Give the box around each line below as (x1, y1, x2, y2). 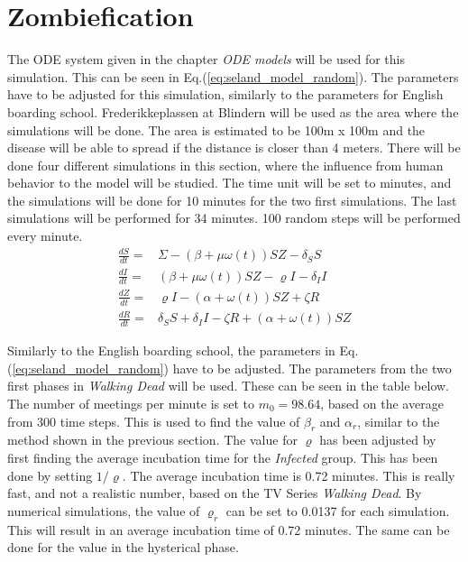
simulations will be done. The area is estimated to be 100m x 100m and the (7, 120, 426, 139)
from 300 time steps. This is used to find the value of (7, 411, 300, 430)
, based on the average (320, 393, 444, 412)
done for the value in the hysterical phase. (7, 538, 239, 557)
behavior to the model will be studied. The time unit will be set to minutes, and (7, 173, 452, 192)
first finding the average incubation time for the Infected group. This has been (7, 447, 438, 466)
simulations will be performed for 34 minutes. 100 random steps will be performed (7, 208, 461, 227)
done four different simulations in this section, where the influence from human (7, 155, 444, 174)
